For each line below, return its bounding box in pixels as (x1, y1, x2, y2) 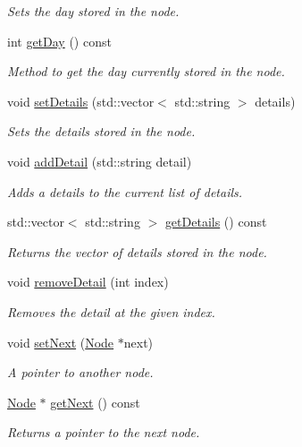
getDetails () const (164, 212, 267, 231)
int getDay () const (7, 31, 112, 50)
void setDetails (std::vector (7, 91, 155, 110)
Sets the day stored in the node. (7, 2, 180, 20)
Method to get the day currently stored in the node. (7, 62, 285, 81)
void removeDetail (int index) (7, 272, 169, 291)
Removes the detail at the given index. (7, 302, 215, 321)
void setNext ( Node (7, 332, 114, 351)
